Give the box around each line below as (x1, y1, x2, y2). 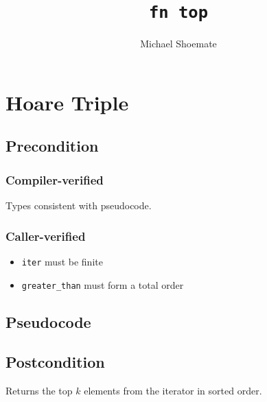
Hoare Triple (5, 88, 129, 116)
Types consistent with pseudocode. (5, 198, 152, 213)
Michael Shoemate (140, 36, 217, 51)
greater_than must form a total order (21, 277, 184, 292)
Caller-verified (5, 227, 86, 244)
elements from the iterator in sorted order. (84, 383, 262, 398)
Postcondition (5, 351, 105, 373)
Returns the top (5, 383, 73, 398)
